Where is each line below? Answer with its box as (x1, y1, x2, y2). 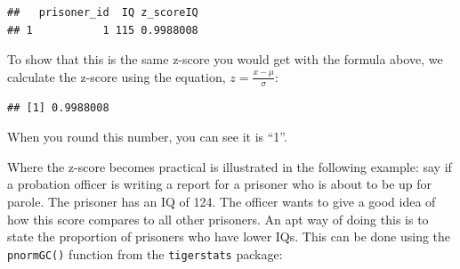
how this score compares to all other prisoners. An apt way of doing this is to (7, 209, 429, 228)
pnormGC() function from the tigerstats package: (7, 244, 283, 263)
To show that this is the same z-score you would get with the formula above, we (7, 50, 443, 69)
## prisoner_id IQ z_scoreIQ (7, 6, 198, 19)
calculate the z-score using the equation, (7, 67, 226, 86)
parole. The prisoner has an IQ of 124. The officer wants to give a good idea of (7, 192, 436, 210)
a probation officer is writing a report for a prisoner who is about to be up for (7, 175, 432, 193)
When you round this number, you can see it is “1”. (7, 127, 287, 146)
